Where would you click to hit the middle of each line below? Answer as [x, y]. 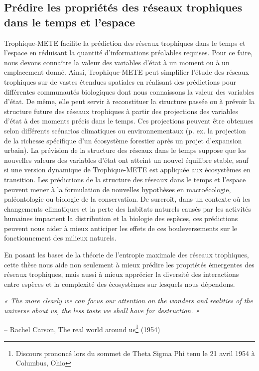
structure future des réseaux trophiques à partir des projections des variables [121, 111]
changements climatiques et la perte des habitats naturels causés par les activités [128, 208]
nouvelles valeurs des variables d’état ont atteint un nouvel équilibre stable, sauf [126, 160]
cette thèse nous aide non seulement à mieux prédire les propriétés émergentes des [129, 264]
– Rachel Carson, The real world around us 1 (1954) [82, 328]
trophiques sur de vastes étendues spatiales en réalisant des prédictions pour [120, 81]
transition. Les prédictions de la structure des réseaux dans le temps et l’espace [125, 179]
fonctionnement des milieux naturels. [60, 238]
